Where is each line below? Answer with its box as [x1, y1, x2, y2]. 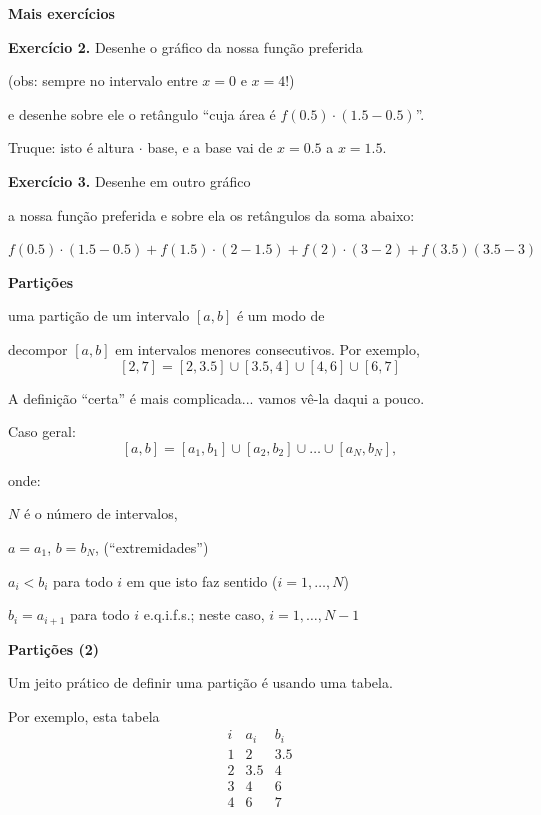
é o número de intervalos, [23, 503, 178, 524]
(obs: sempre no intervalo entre [8, 70, 198, 91]
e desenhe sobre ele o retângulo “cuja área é [8, 103, 276, 124]
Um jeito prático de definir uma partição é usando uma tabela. [8, 672, 393, 693]
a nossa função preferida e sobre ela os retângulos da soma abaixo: [8, 204, 415, 225]
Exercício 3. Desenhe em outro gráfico [8, 170, 251, 191]
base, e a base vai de [147, 137, 273, 158]
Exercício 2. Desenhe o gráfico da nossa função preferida [8, 36, 363, 57]
